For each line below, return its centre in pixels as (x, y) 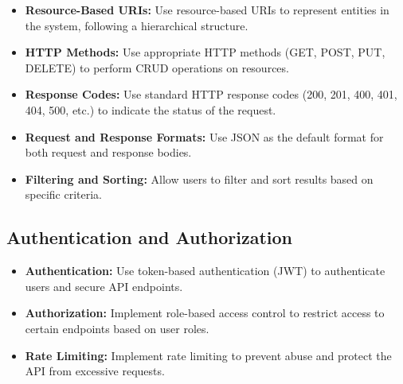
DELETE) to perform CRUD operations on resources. (157, 67)
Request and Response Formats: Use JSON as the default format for (204, 136)
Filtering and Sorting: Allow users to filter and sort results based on (199, 178)
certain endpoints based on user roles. (117, 328)
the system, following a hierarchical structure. (137, 25)
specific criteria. (64, 194)
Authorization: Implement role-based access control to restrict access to (205, 313)
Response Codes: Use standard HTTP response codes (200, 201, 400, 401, (211, 94)
